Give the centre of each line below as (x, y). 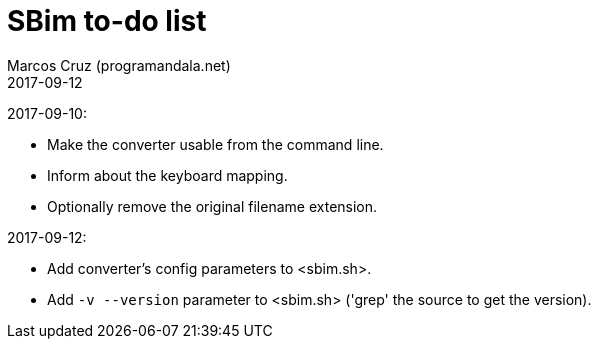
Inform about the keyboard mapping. (167, 175)
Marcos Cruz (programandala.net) (119, 65)
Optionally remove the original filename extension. (212, 206)
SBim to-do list (107, 21)
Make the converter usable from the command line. (215, 144)
